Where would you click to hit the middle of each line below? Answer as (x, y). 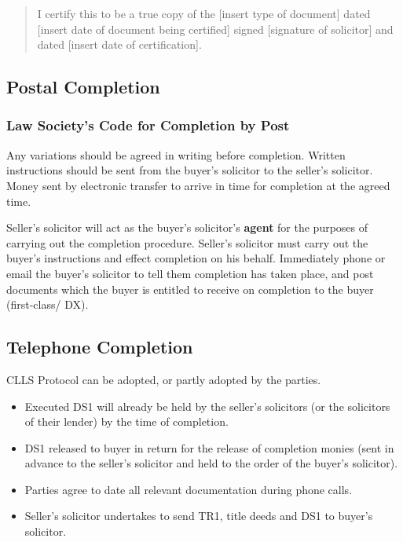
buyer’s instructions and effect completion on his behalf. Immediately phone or (196, 258)
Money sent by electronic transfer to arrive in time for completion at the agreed (198, 185)
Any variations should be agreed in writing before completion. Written (176, 154)
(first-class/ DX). (48, 304)
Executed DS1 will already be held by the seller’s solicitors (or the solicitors (207, 406)
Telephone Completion (100, 347)
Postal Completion (83, 87)
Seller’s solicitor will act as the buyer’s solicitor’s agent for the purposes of (187, 227)
